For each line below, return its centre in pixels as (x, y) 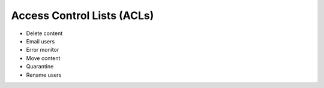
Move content (43, 58)
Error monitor (43, 50)
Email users (40, 41)
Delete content (44, 33)
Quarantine (40, 67)
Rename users (44, 75)
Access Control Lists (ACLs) (82, 15)
